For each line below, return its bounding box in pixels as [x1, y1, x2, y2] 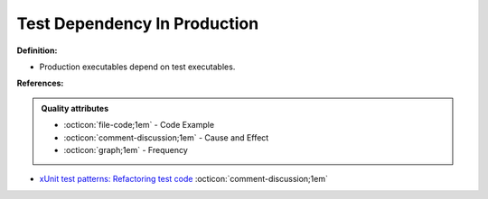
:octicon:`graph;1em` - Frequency [63, 144, 189, 155]
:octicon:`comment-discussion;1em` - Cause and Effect [63, 131, 269, 143]
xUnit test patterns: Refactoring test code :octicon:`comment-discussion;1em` [39, 174, 329, 185]
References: [16, 77, 64, 89]
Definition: [16, 45, 58, 56]
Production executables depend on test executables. [39, 61, 236, 72]
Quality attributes [41, 103, 108, 113]
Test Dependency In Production [16, 14, 259, 33]
